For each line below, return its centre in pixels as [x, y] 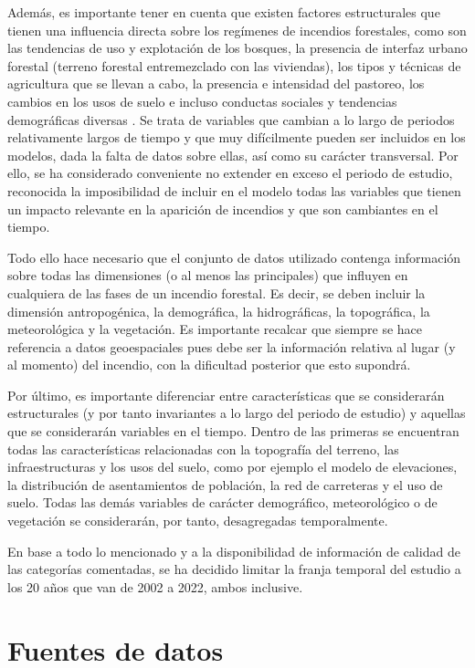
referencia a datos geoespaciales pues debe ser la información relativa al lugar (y [232, 346]
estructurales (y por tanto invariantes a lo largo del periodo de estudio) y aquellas [237, 413]
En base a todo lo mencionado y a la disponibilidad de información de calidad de [234, 551]
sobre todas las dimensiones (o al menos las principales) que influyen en [208, 275]
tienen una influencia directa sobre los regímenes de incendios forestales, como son [237, 30]
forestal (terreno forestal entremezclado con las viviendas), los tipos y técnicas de [234, 65]
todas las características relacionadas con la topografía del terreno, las [203, 449]
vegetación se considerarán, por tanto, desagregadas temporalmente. [198, 521]
